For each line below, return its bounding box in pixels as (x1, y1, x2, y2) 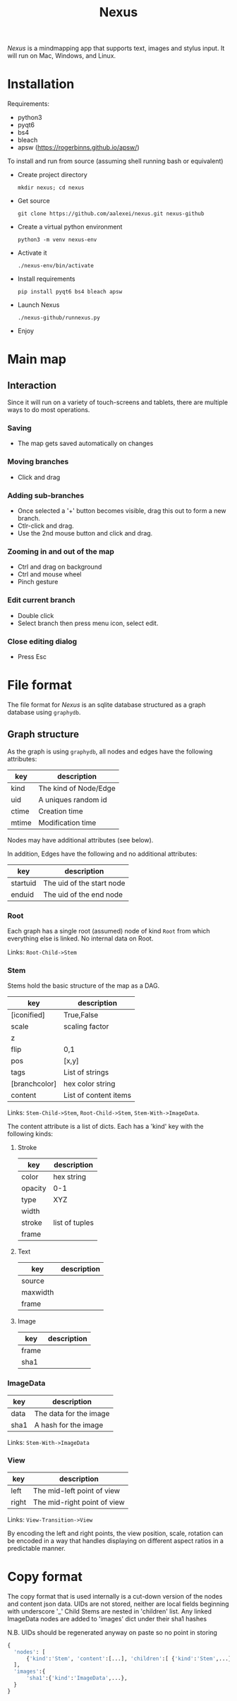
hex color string (63, 1079, 116, 1089)
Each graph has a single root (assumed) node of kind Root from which (7, 926, 210, 935)
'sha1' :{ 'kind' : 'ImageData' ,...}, (25, 1675, 128, 1682)
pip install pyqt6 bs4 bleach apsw (17, 289, 123, 296)
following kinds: (7, 1130, 54, 1138)
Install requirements (17, 274, 75, 283)
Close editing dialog (7, 636, 78, 646)
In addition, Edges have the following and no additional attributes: (7, 849, 197, 858)
